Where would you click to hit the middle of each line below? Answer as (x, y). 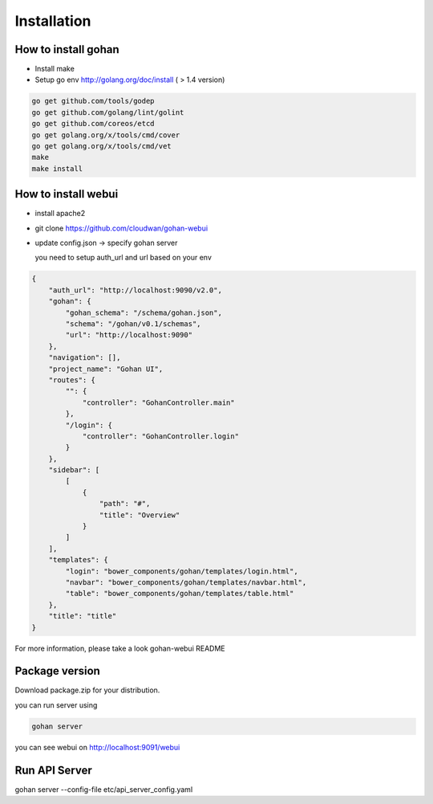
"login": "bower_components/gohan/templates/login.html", (182, 571)
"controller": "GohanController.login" (161, 436)
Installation (53, 21)
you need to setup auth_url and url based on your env (123, 258)
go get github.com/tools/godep (93, 101)
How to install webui (67, 194)
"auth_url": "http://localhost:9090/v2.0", (135, 290)
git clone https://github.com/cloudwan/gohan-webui (121, 228)
